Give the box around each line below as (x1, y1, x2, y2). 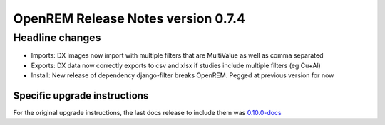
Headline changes (13, 31, 101, 44)
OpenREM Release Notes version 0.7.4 (13, 11, 246, 26)
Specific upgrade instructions (13, 89, 149, 102)
